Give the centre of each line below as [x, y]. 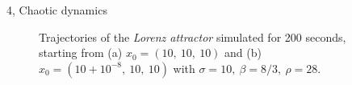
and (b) [243, 53]
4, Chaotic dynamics [57, 10]
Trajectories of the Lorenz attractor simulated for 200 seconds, [193, 36]
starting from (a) [81, 53]
